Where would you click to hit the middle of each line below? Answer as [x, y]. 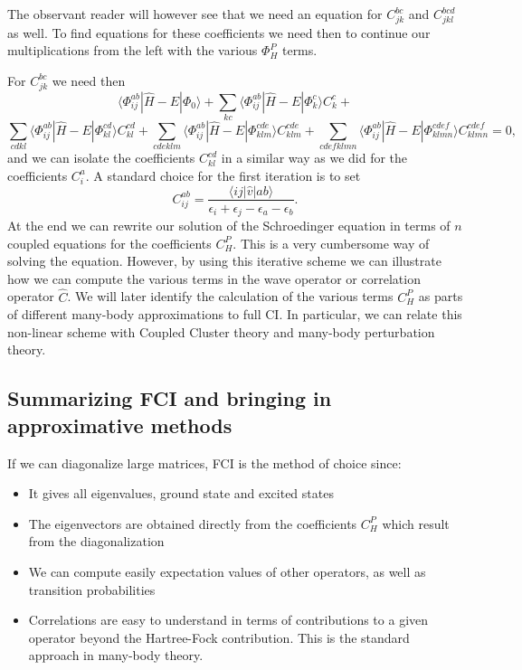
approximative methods [120, 425]
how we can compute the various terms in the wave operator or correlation [214, 278]
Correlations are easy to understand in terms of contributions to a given [228, 620]
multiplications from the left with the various [133, 50]
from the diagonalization [96, 541]
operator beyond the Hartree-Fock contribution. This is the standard [219, 637]
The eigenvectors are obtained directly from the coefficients [193, 523]
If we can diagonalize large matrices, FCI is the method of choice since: [204, 462]
